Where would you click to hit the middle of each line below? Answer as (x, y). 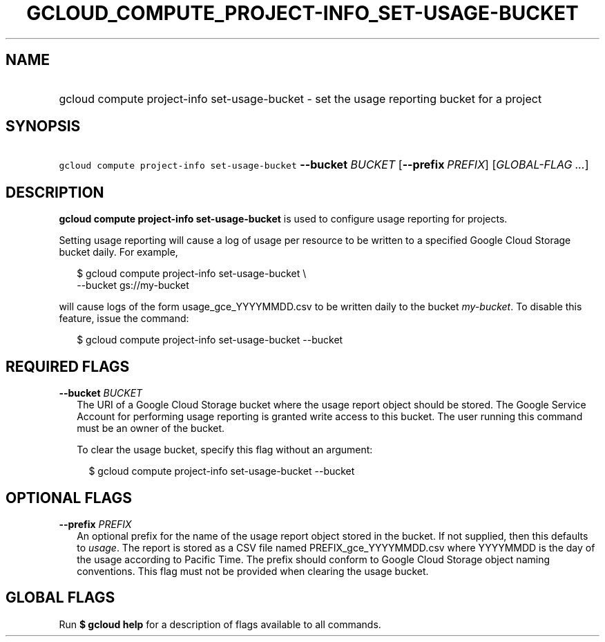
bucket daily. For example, (118, 252)
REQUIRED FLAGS (68, 366)
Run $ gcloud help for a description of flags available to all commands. (220, 624)
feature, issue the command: (124, 319)
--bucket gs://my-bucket (133, 285)
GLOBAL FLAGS (60, 598)
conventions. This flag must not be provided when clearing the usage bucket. (253, 571)
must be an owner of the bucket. (151, 428)
